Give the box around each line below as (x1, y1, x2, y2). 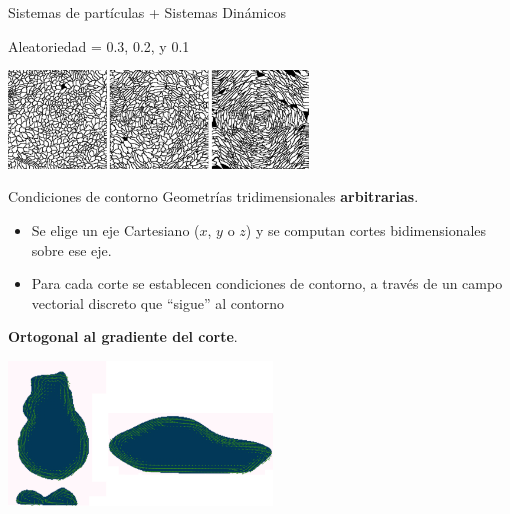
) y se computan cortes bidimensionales (245, 219, 487, 240)
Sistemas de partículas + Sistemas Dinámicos (8, 2, 286, 22)
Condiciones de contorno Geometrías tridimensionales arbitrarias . (8, 186, 419, 207)
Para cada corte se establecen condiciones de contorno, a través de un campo (31, 273, 503, 294)
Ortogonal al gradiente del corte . (8, 326, 238, 347)
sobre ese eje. (31, 239, 112, 260)
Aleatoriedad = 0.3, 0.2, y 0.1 (8, 35, 190, 56)
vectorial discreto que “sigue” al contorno (31, 292, 285, 313)
